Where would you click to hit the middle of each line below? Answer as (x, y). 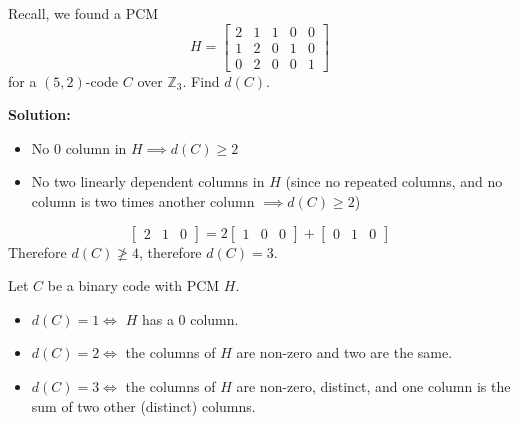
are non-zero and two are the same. (344, 352)
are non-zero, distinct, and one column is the (373, 386)
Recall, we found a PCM (83, 13)
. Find (201, 80)
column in (96, 147)
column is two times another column (143, 201)
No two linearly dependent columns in (148, 181)
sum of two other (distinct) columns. (143, 405)
